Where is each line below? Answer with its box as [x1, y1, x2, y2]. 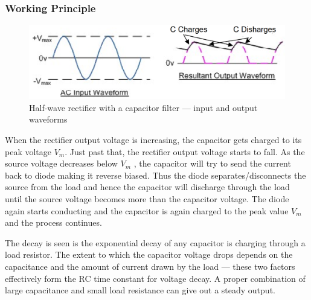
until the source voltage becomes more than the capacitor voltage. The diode [5, 192, 289, 205]
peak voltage [5, 145, 51, 158]
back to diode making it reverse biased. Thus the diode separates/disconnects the [5, 168, 306, 181]
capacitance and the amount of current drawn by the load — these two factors [5, 260, 295, 272]
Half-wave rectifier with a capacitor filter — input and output [29, 101, 258, 113]
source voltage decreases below [5, 157, 118, 170]
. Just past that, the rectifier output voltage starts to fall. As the [65, 145, 305, 158]
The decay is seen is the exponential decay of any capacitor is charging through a [5, 236, 306, 249]
